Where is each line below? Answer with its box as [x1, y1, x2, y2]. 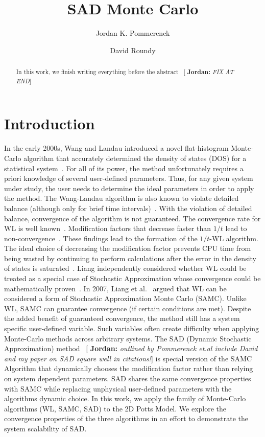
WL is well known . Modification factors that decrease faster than [4, 223, 211, 234]
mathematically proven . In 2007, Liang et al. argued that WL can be [4, 283, 227, 293]
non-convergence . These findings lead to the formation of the [4, 233, 198, 243]
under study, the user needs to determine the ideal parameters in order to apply [4, 182, 254, 193]
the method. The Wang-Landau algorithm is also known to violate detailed [4, 193, 239, 203]
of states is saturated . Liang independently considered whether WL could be [4, 263, 247, 273]
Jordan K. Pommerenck [95, 28, 170, 38]
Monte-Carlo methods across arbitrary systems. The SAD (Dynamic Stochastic [4, 333, 252, 343]
